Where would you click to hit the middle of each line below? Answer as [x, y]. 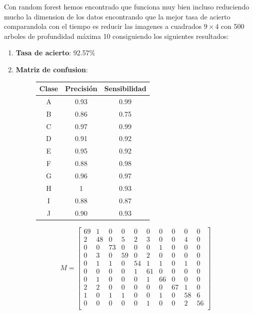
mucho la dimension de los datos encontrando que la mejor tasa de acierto [117, 16]
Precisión [81, 88]
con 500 [233, 26]
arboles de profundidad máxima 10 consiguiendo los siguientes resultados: [117, 36]
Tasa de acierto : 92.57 [52, 53]
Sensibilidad [125, 88]
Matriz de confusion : [52, 69]
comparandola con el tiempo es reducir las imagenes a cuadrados [103, 26]
